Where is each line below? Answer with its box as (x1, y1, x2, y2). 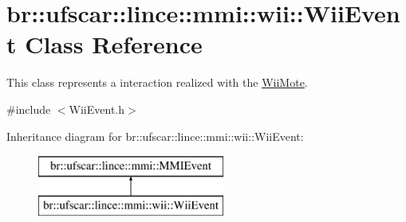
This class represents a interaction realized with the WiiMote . (6, 74, 308, 91)
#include (6, 100, 51, 117)
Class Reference (25, 28, 203, 60)
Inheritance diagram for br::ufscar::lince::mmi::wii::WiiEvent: (6, 127, 304, 144)
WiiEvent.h (69, 100, 125, 117)
